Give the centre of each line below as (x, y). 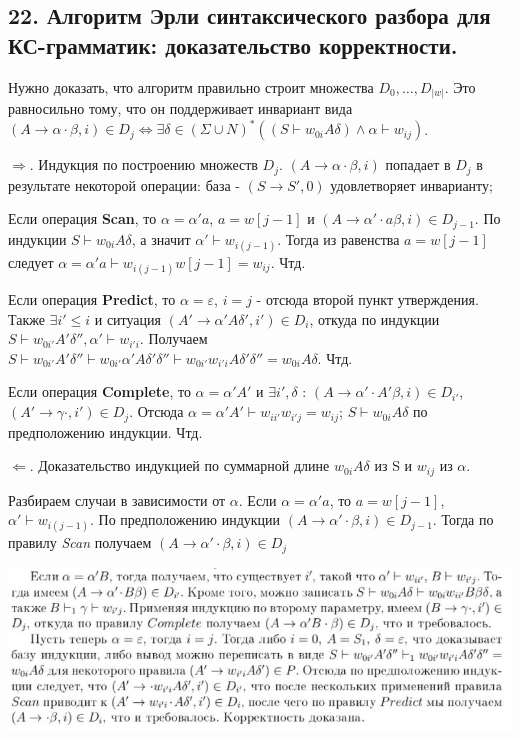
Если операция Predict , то (92, 299)
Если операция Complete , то (99, 391)
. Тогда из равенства (338, 238)
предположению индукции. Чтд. (105, 431)
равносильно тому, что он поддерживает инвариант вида (180, 108)
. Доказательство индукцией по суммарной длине (179, 465)
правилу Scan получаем (80, 542)
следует (31, 261)
